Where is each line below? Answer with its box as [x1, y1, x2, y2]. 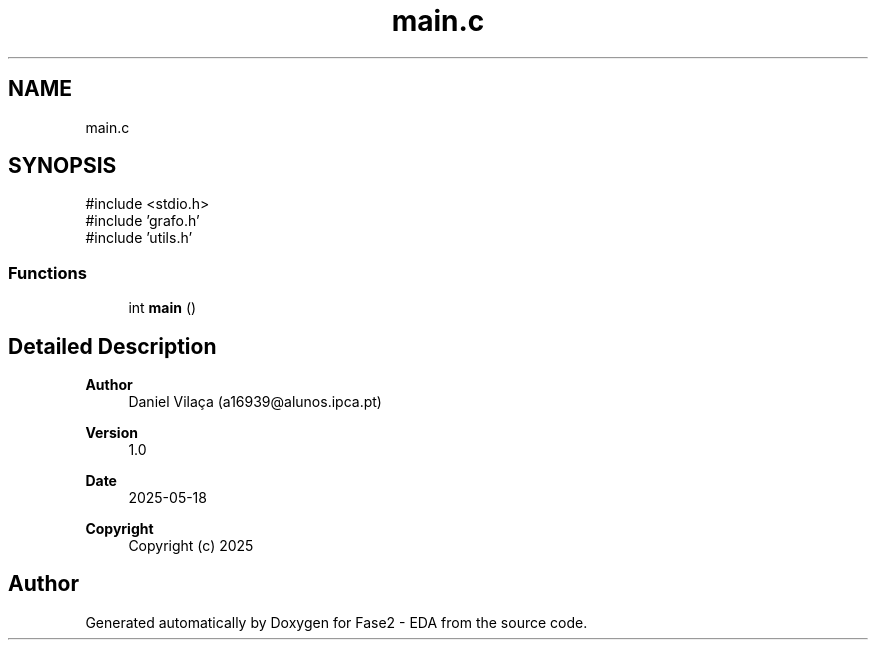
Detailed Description [8, 333, 217, 359]
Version [85, 424, 138, 442]
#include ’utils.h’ [85, 229, 193, 247]
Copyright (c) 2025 [128, 537, 254, 555]
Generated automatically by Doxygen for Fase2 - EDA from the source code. [85, 613, 588, 631]
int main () [128, 299, 197, 317]
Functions [8, 262, 87, 283]
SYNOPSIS [8, 153, 117, 179]
